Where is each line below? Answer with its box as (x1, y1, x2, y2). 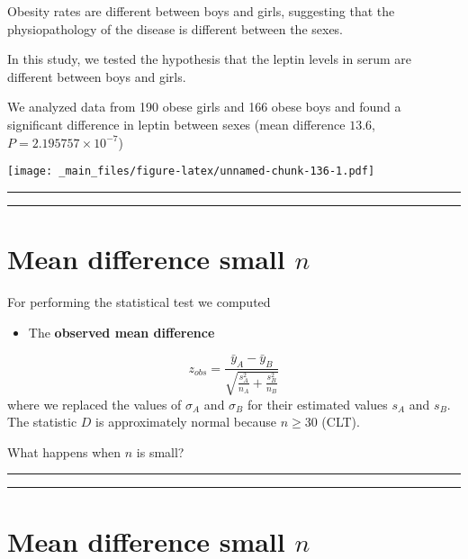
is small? (136, 442, 184, 461)
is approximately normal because (95, 412, 276, 431)
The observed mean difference (28, 322, 215, 341)
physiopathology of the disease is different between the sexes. (7, 19, 344, 38)
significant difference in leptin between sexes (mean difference (7, 114, 346, 133)
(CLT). (321, 412, 360, 431)
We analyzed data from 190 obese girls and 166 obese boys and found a (7, 97, 401, 116)
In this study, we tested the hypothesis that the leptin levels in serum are (7, 50, 411, 68)
